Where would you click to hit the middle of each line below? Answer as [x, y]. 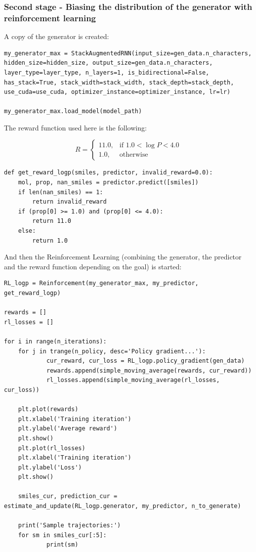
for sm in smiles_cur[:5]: [62, 535]
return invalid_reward [69, 202]
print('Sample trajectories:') [69, 526]
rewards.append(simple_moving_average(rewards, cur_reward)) [149, 370]
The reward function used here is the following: [75, 127]
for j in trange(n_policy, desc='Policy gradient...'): [112, 351]
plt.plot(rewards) [48, 409]
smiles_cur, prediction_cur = [68, 496]
